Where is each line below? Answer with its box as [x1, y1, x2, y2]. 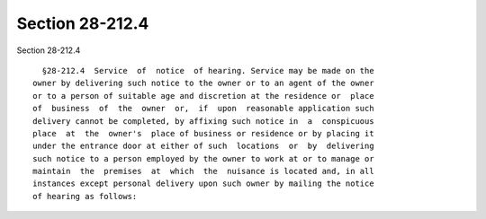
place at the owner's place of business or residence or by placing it [32, 128, 374, 138]
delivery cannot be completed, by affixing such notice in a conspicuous [32, 116, 374, 126]
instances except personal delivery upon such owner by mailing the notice [32, 179, 374, 188]
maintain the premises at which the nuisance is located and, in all [32, 166, 374, 177]
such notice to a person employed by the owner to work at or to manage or [32, 153, 374, 163]
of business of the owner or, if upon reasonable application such [32, 103, 374, 114]
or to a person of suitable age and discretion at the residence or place [32, 91, 374, 101]
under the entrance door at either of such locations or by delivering [32, 141, 374, 152]
